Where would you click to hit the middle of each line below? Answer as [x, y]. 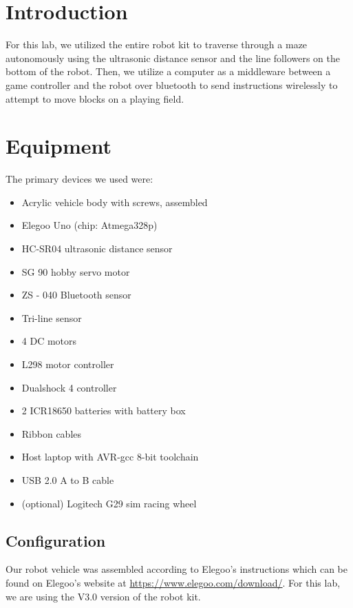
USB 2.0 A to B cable [68, 479]
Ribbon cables [52, 433]
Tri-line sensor [52, 317]
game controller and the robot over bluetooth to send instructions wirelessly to [172, 84]
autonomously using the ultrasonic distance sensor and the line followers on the [173, 58]
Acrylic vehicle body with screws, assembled [115, 202]
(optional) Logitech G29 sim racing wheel [109, 503]
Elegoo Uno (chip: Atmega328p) [89, 225]
